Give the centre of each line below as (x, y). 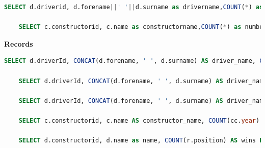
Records (19, 43)
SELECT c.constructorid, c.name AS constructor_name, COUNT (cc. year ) (139, 120)
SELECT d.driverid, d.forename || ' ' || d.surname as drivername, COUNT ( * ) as (134, 7)
